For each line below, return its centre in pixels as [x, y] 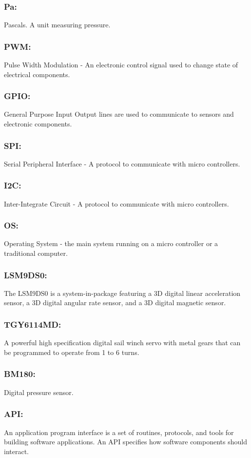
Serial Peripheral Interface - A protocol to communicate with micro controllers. [122, 163]
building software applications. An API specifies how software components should [125, 442]
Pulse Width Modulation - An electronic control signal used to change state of [121, 65]
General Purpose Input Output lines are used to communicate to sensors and [119, 114]
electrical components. [37, 74]
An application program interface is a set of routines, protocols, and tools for [119, 432]
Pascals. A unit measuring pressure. [57, 25]
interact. [16, 451]
